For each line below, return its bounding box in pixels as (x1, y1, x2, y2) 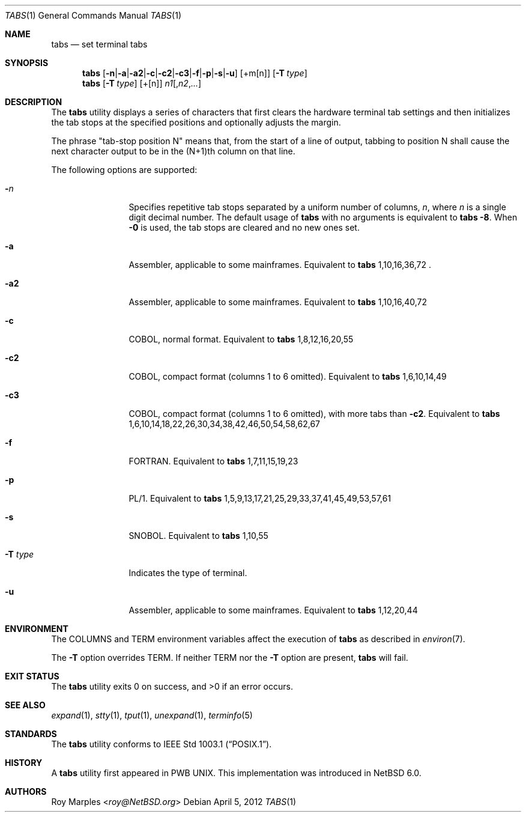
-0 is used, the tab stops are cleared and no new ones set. (128, 222, 360, 232)
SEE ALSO (5, 700, 46, 710)
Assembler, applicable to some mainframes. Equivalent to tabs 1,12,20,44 (128, 605, 418, 615)
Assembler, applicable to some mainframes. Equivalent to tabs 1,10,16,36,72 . (128, 260, 431, 270)
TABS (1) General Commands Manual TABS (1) (5, 10, 182, 20)
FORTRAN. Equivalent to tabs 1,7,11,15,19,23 (128, 456, 298, 466)
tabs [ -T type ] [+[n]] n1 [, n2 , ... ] (82, 78, 202, 88)
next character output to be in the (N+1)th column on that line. (51, 146, 295, 156)
